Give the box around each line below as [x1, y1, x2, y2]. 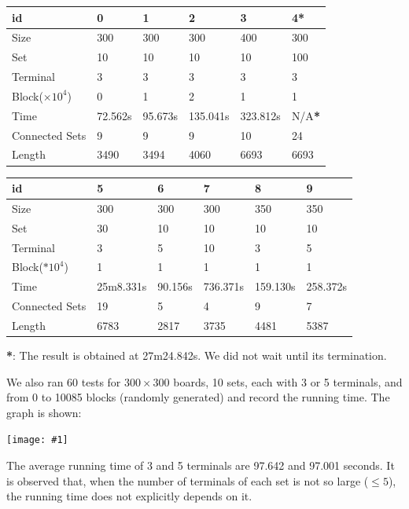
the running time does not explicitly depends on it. [6, 488, 252, 504]
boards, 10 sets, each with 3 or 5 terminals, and [173, 373, 403, 390]
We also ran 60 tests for [6, 373, 121, 390]
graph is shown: [6, 404, 82, 420]
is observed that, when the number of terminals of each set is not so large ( [6, 472, 369, 489]
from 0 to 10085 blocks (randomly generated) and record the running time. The [6, 389, 390, 405]
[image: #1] [6, 434, 68, 446]
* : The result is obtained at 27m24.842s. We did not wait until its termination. [6, 347, 387, 363]
